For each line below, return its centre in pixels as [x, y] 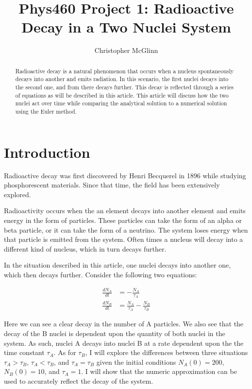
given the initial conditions [136, 362]
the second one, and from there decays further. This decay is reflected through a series [124, 87]
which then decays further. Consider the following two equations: [101, 274]
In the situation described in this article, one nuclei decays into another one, [118, 265]
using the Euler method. [46, 111]
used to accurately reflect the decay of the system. [79, 381]
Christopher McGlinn [126, 50]
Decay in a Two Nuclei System [126, 27]
